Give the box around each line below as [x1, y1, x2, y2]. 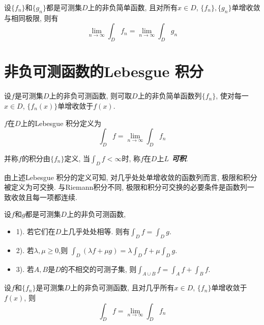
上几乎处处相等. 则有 [61, 226, 130, 237]
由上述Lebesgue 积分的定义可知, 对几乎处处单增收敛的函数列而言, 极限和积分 [4, 171, 257, 182]
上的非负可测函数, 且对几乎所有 [70, 282, 174, 293]
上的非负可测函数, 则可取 [49, 90, 132, 101]
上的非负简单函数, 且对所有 [87, 2, 178, 12]
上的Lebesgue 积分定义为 [20, 117, 102, 128]
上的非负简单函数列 [137, 90, 202, 101]
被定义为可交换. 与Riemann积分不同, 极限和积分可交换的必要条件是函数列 [4, 182, 247, 192]
